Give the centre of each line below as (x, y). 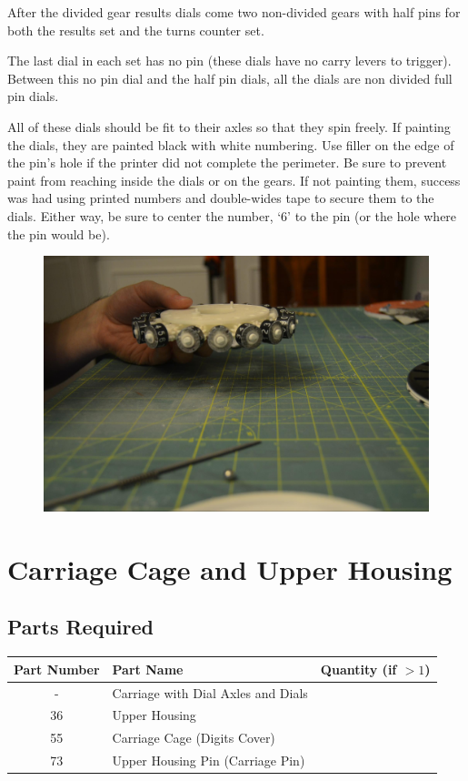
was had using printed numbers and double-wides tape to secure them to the (221, 198)
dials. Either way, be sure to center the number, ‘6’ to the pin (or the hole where (232, 215)
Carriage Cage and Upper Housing (230, 568)
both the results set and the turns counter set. (136, 30)
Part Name (148, 669)
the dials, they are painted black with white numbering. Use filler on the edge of (231, 144)
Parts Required (80, 627)
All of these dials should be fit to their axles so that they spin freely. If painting (229, 126)
